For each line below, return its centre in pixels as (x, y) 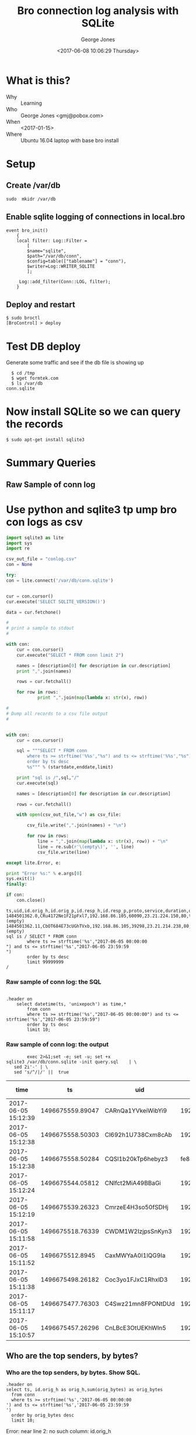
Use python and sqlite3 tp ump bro (92, 509)
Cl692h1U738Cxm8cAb (138, 1135)
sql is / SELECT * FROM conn (41, 936)
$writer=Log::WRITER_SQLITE (61, 266)
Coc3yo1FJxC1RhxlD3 (136, 1279)
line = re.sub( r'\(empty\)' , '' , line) (85, 847)
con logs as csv (44, 522)
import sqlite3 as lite (35, 538)
